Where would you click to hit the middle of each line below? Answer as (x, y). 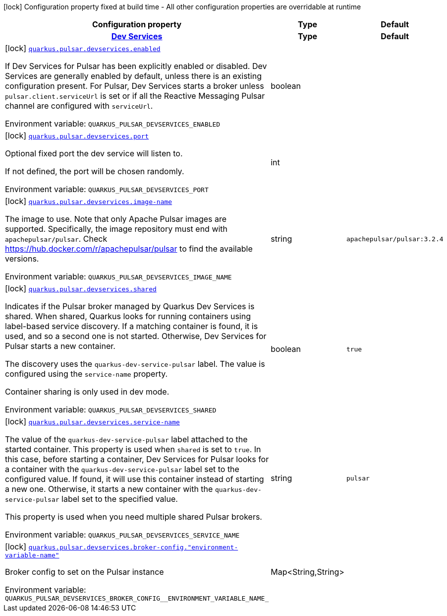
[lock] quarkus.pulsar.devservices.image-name (89, 201)
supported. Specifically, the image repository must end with (116, 229)
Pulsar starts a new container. (60, 346)
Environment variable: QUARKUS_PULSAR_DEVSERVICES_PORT (107, 189)
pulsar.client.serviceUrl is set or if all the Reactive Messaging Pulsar (135, 96)
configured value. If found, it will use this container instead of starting (135, 479)
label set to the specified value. (120, 499)
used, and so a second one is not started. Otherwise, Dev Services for (136, 336)
